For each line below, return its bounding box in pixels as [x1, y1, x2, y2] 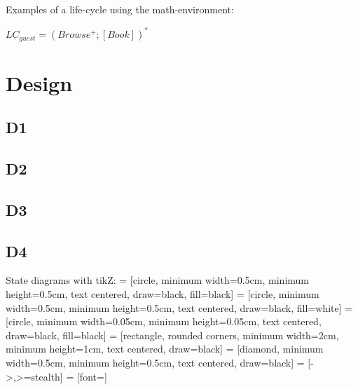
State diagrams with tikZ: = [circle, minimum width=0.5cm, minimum [6, 273, 309, 287]
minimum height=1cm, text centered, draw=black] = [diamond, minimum [6, 341, 324, 356]
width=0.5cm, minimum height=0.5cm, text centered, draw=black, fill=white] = [6, 300, 353, 315]
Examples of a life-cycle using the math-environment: [6, 2, 234, 16]
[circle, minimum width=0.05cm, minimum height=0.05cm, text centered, [6, 314, 322, 329]
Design [6, 68, 73, 97]
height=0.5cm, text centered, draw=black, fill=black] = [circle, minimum [6, 287, 319, 301]
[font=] [76, 369, 107, 383]
